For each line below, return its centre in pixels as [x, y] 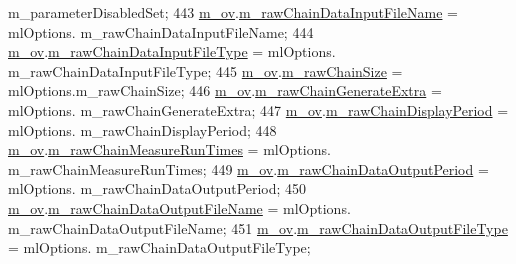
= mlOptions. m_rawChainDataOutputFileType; [159, 247]
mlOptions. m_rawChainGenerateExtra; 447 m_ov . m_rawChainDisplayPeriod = [258, 109]
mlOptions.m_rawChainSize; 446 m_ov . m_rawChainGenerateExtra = [225, 90]
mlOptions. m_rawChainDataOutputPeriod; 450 [157, 188]
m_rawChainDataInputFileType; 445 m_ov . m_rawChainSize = [205, 70]
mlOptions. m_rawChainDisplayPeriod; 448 [142, 129]
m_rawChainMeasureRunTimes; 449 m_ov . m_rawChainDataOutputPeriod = [248, 168]
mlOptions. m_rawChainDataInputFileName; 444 [161, 31]
